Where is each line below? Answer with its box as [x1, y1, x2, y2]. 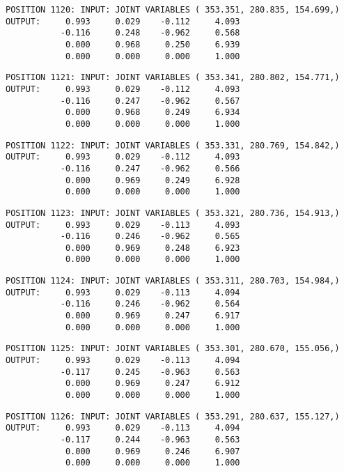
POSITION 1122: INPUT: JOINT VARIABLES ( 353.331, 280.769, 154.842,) [6, 140, 340, 150]
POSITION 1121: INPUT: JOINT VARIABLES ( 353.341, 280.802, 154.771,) [6, 72, 340, 83]
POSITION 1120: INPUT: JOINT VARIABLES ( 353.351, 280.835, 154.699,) [6, 5, 340, 15]
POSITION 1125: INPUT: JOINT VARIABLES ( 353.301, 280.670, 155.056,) [6, 343, 340, 354]
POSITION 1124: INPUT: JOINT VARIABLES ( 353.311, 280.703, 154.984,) [6, 276, 340, 286]
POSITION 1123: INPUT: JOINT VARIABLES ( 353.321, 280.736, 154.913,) [6, 208, 340, 218]
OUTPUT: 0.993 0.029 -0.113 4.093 [6, 219, 240, 230]
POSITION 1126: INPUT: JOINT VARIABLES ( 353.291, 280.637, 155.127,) [6, 411, 340, 422]
